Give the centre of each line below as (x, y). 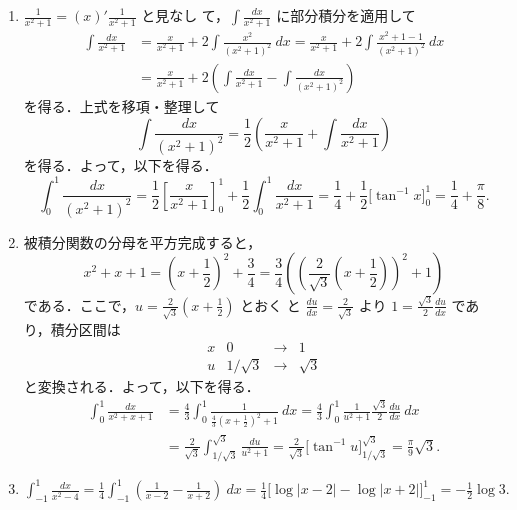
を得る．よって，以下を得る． (120, 165)
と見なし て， (185, 15)
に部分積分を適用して (346, 15)
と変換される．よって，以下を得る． (141, 385)
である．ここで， (79, 304)
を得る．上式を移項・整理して (121, 105)
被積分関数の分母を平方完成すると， (142, 241)
